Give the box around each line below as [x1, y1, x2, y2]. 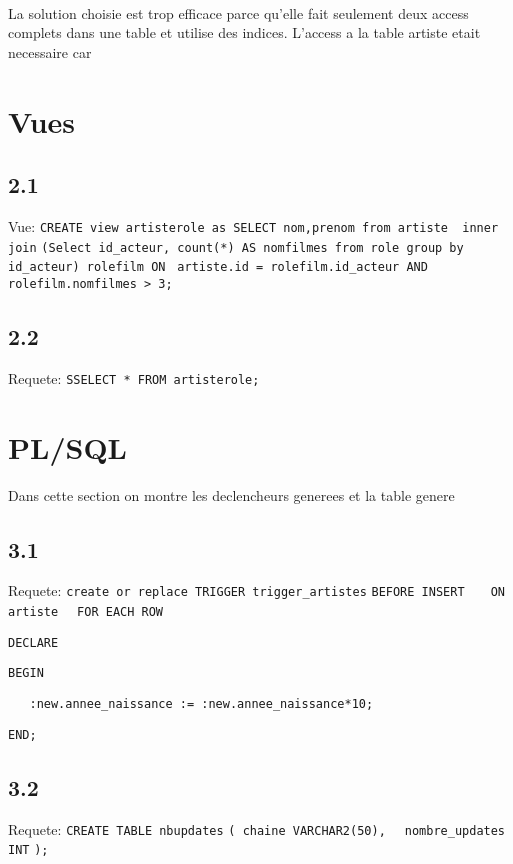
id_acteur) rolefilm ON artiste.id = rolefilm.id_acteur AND [8, 260, 428, 275]
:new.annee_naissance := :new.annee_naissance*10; [29, 696, 374, 711]
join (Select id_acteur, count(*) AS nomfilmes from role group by [8, 240, 464, 255]
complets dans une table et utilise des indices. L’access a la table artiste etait [8, 22, 481, 43]
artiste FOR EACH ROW [8, 605, 164, 620]
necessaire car [8, 41, 92, 62]
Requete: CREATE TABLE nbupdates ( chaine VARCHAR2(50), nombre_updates [8, 818, 506, 839]
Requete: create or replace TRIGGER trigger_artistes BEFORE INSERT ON [8, 580, 506, 601]
